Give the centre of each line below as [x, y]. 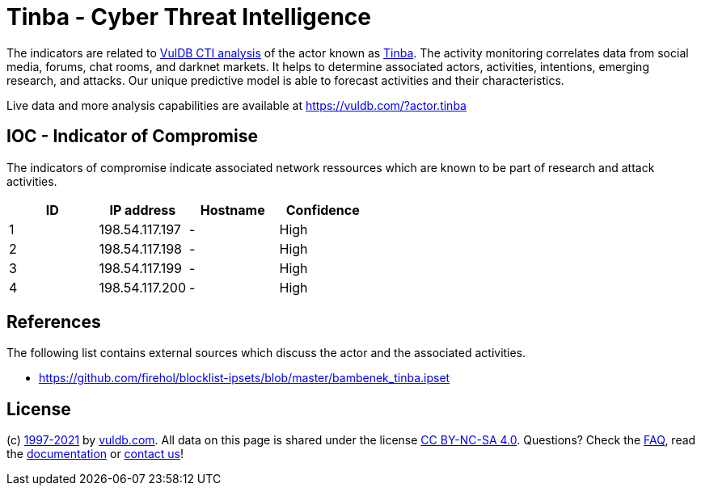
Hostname [232, 210]
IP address [143, 210]
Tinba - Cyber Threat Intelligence [189, 17]
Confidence [323, 210]
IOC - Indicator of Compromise [132, 137]
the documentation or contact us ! [95, 454]
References [54, 322]
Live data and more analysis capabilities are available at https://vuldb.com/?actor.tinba [236, 105]
